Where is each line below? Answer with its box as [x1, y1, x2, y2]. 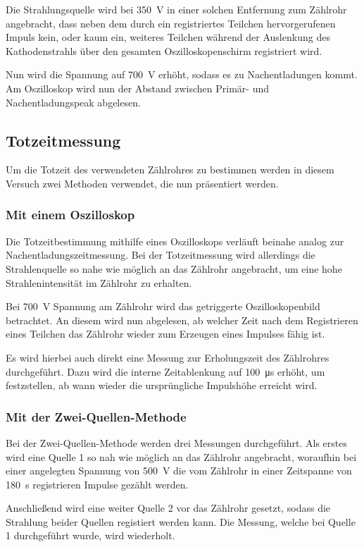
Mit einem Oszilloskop [6, 206, 135, 223]
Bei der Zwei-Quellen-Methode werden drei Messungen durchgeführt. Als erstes [6, 435, 347, 450]
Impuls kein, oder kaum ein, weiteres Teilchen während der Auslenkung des [6, 30, 330, 44]
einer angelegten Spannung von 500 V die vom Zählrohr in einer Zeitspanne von [6, 463, 352, 478]
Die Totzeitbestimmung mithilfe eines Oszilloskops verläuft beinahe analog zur [6, 233, 344, 248]
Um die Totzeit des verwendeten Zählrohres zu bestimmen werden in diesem [6, 162, 334, 177]
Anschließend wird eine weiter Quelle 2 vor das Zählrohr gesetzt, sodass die [6, 500, 331, 515]
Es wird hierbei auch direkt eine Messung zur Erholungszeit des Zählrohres [6, 350, 330, 364]
